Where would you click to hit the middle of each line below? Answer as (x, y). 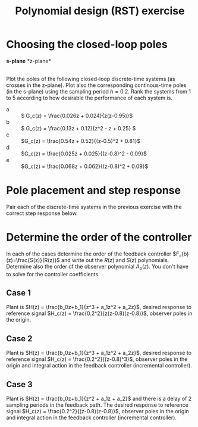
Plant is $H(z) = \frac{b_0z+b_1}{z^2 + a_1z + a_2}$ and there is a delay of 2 (99, 399)
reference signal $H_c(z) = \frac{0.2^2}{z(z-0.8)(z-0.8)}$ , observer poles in (99, 313)
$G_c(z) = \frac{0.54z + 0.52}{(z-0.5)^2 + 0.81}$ (81, 141)
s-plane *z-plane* (29, 61)
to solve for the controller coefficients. (53, 274)
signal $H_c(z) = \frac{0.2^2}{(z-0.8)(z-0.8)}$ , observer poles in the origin (98, 412)
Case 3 (19, 384)
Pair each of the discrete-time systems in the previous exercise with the (94, 207)
